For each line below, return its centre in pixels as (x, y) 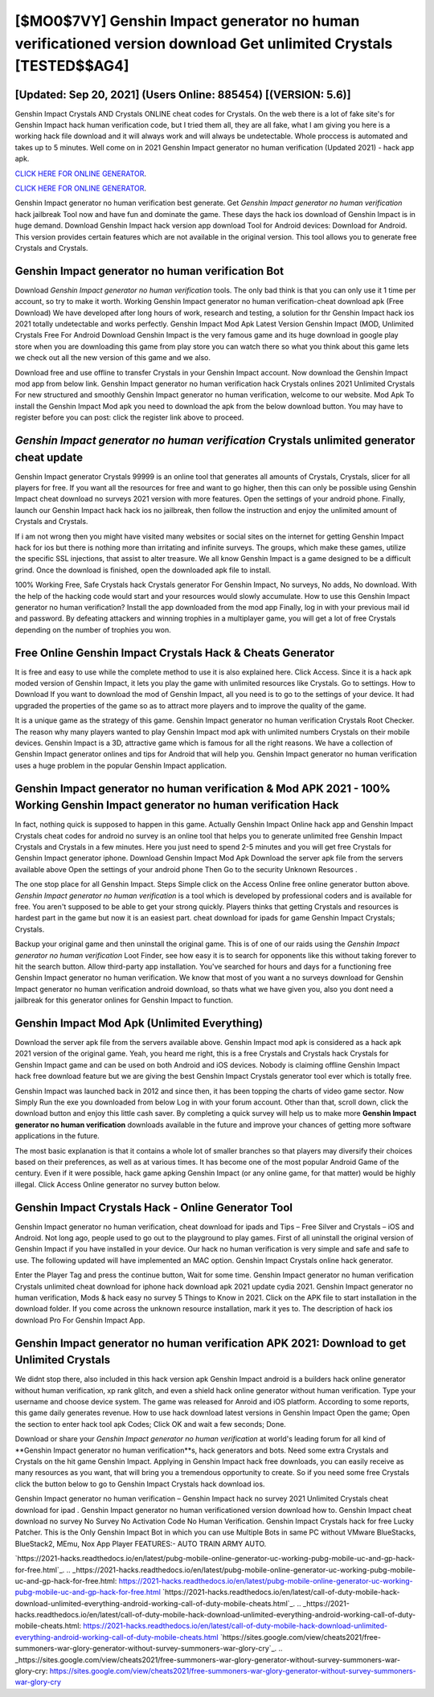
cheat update (49, 457)
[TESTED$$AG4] (72, 66)
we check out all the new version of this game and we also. (113, 358)
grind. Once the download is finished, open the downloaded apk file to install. (143, 570)
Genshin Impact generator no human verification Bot (149, 271)
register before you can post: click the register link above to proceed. (129, 417)
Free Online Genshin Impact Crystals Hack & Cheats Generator (175, 652)
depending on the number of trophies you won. (93, 629)
